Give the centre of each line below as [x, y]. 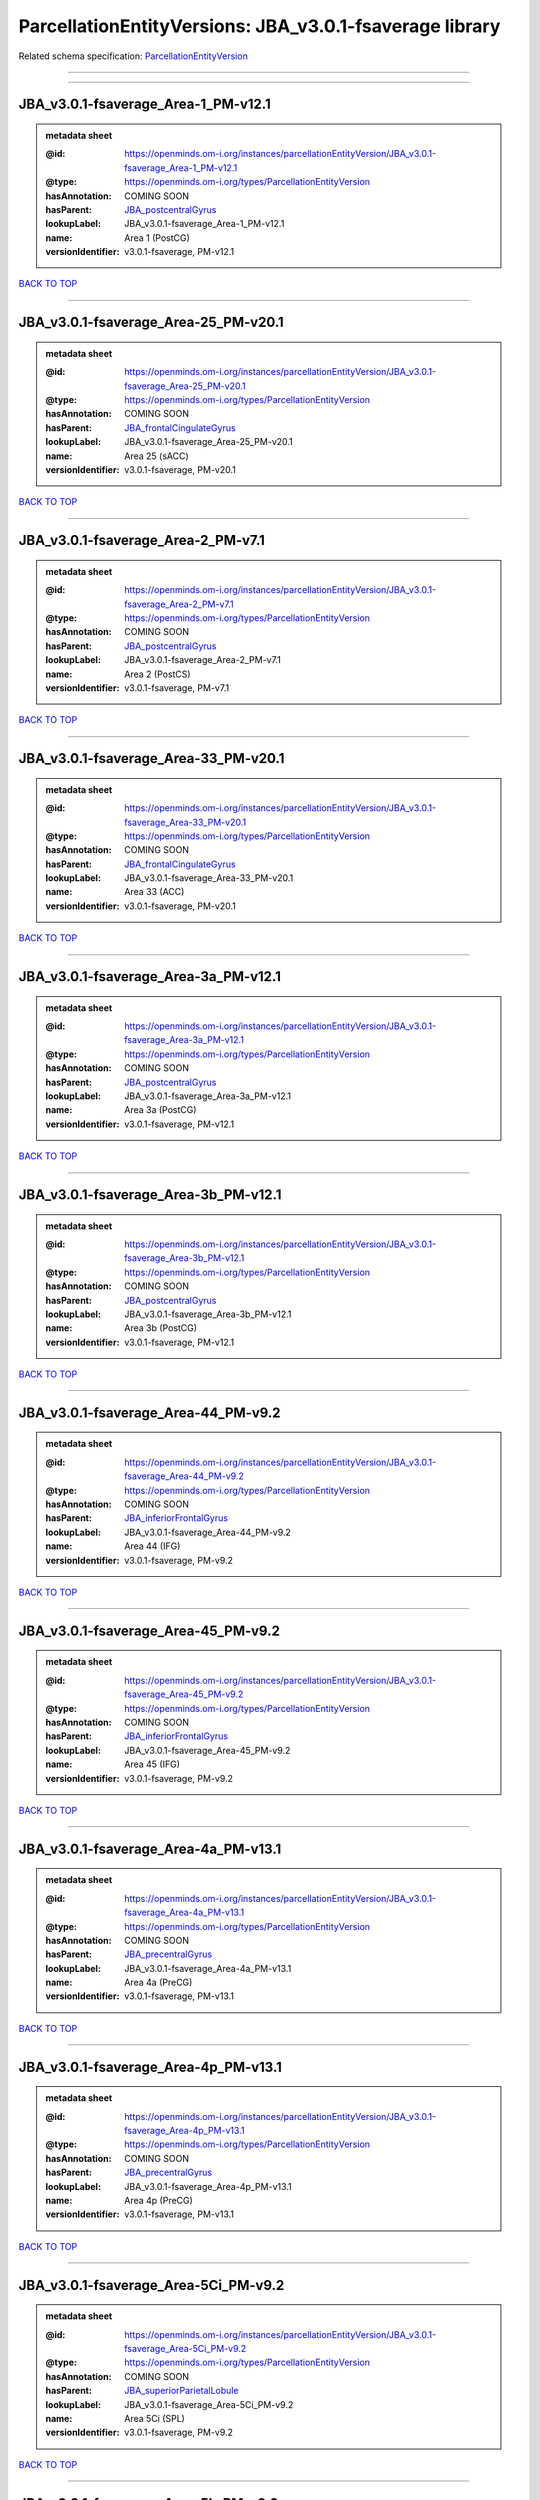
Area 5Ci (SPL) [154, 2418]
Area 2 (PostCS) [157, 674]
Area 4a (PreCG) [158, 1982]
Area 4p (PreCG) [159, 2200]
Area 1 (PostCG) [157, 237]
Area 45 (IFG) [152, 1764]
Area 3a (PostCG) [160, 1110]
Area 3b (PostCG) [161, 1328]
